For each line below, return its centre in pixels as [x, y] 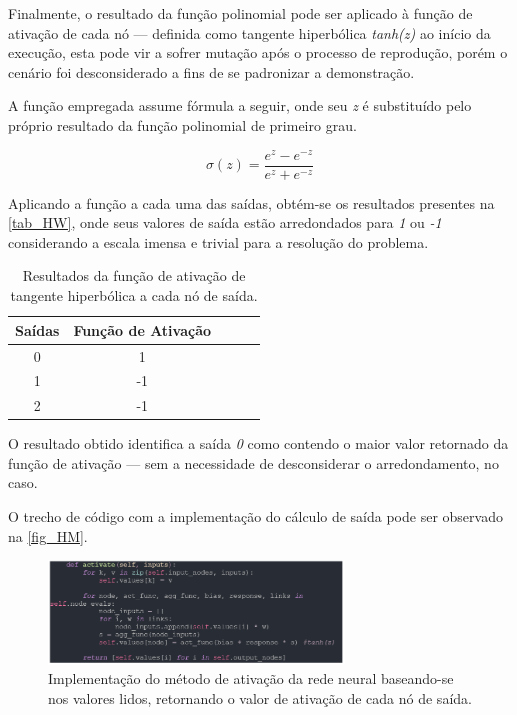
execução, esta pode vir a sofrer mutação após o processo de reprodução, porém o [258, 52]
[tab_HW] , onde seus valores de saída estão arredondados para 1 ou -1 [225, 222]
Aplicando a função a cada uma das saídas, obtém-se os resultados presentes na [251, 202]
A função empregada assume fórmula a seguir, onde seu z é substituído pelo [240, 105]
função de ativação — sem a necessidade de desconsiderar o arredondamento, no [253, 462]
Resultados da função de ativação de [134, 275]
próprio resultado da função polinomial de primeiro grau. [182, 124]
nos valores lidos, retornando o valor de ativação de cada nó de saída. [260, 697]
